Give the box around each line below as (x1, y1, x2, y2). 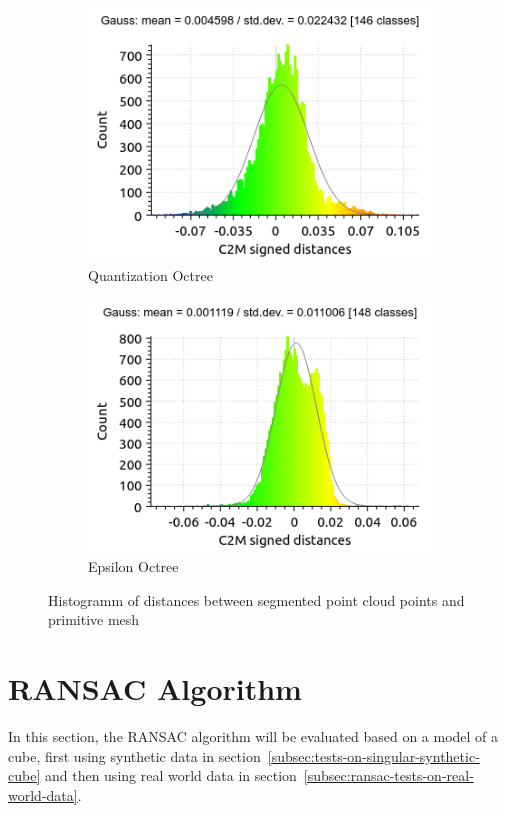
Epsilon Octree (88, 556, 179, 577)
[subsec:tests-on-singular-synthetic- (267, 745, 480, 766)
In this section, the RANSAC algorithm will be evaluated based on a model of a (8, 726, 499, 747)
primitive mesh (48, 609, 140, 630)
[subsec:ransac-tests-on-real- (303, 765, 474, 786)
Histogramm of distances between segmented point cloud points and (48, 589, 465, 610)
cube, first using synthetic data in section (8, 745, 261, 766)
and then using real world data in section (44, 765, 297, 786)
